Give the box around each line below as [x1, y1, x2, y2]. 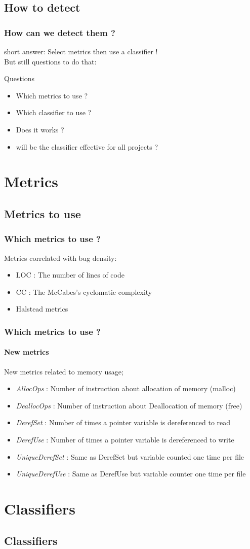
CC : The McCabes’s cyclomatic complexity [16, 286, 152, 297]
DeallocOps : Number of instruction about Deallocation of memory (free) [16, 400, 242, 410]
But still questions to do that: [4, 56, 97, 66]
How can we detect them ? [4, 26, 115, 39]
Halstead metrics [16, 303, 68, 314]
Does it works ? [16, 124, 64, 134]
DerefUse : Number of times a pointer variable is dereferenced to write [16, 434, 234, 444]
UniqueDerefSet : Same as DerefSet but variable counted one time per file [16, 451, 244, 462]
